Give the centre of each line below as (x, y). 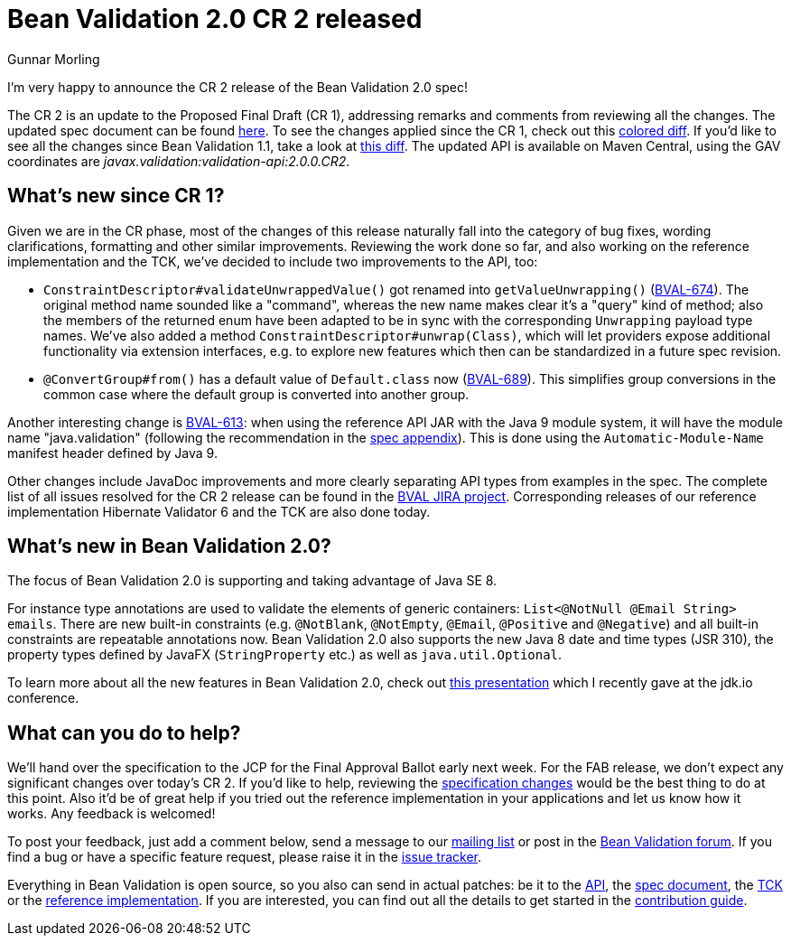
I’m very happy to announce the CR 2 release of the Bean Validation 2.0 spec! (237, 87)
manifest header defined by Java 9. (112, 453)
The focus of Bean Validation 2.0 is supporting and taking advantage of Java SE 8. (252, 581)
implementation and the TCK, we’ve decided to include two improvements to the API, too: (273, 261)
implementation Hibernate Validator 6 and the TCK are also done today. (219, 511)
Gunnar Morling (54, 59)
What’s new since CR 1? (116, 196)
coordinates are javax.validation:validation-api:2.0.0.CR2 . (179, 161)
